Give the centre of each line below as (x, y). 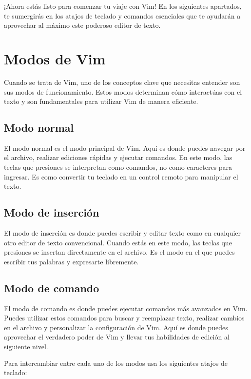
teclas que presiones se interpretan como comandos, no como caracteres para (118, 167)
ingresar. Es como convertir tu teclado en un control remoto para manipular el (121, 176)
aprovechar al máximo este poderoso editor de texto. (82, 25)
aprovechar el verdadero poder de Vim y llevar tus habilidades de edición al (117, 337)
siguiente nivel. (26, 347)
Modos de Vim (55, 58)
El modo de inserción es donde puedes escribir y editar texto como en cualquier (123, 233)
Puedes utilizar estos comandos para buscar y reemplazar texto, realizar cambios (124, 318)
